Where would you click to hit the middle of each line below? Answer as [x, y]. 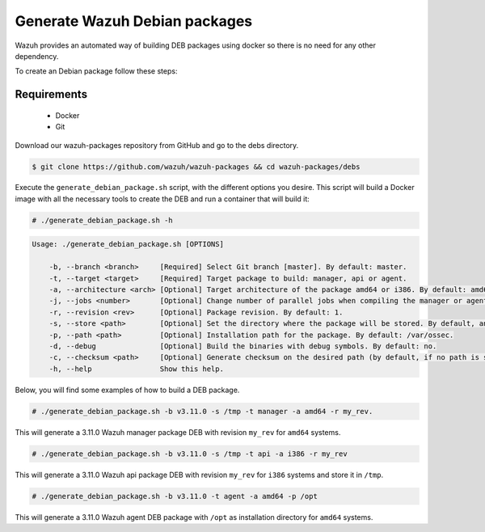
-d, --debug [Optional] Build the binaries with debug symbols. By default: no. [243, 346]
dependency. [37, 56]
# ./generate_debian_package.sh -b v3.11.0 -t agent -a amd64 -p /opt [175, 496]
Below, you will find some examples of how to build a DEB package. [127, 390]
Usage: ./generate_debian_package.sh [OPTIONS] [128, 244]
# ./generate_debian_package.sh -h [102, 220]
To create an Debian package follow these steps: [96, 71]
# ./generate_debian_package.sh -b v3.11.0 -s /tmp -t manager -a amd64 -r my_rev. [202, 411]
